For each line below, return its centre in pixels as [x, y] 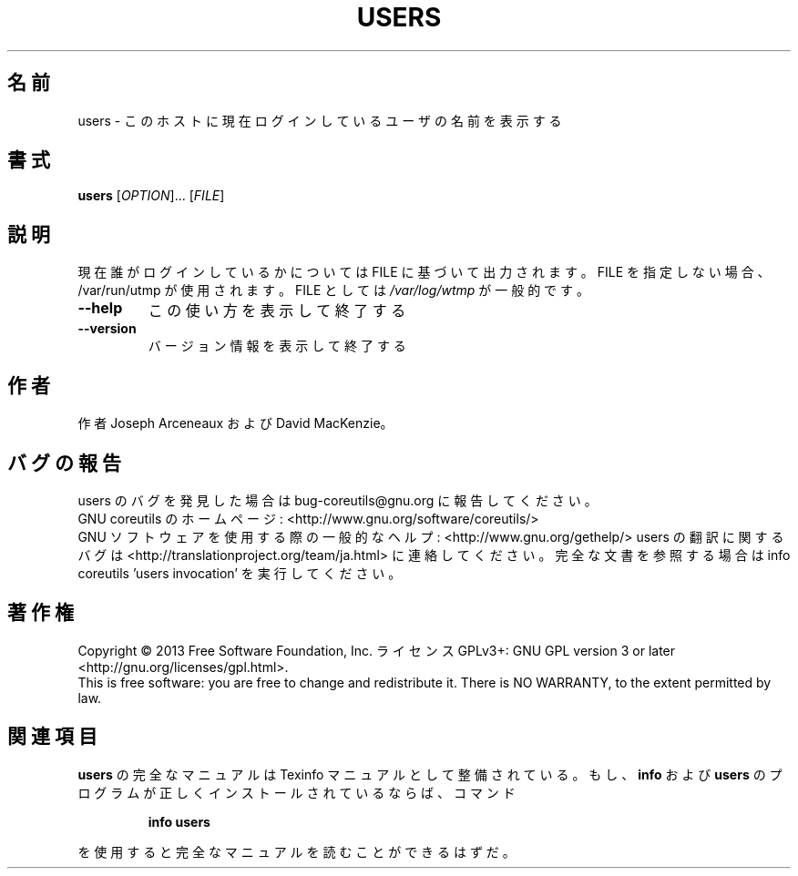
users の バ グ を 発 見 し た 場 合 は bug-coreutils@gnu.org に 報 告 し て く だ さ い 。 [338, 500]
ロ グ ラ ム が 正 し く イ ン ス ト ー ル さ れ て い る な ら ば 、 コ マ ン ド [297, 792]
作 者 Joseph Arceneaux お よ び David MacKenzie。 [235, 423]
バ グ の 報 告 [64, 463]
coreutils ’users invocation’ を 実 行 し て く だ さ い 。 [240, 573]
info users [179, 821]
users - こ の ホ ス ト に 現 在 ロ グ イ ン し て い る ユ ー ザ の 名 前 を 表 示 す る [320, 120]
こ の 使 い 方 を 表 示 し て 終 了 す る [277, 311]
